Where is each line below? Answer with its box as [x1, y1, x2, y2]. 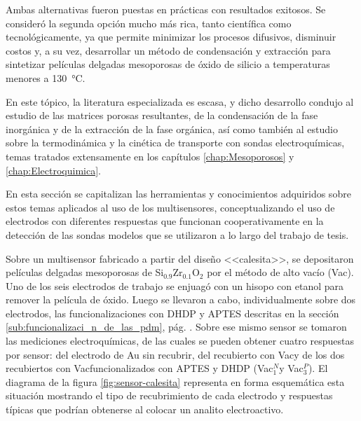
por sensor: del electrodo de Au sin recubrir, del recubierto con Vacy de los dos [6, 347, 345, 361]
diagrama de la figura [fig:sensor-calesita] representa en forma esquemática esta [6, 374, 345, 389]
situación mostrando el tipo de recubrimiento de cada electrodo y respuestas [6, 388, 333, 403]
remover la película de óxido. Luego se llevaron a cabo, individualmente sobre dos [6, 292, 356, 307]
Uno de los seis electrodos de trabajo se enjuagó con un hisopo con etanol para [6, 278, 344, 293]
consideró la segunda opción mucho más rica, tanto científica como [6, 15, 292, 30]
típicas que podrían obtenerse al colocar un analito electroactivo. [6, 402, 284, 417]
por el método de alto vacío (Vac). [207, 265, 354, 279]
